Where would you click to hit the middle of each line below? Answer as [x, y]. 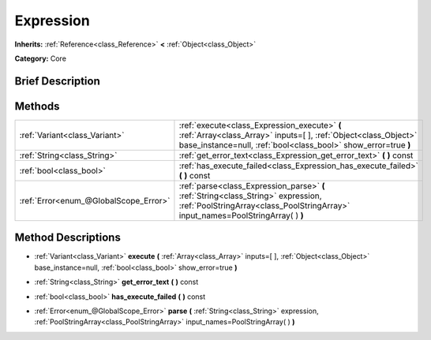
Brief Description [57, 81]
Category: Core [41, 58]
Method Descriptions [68, 238]
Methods [37, 106]
